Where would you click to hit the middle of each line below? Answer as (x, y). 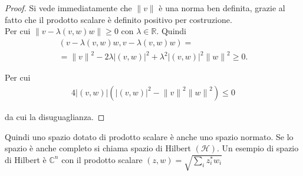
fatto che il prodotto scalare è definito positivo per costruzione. (118, 19)
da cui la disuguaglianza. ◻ (55, 116)
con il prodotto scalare (102, 159)
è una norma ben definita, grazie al (222, 8)
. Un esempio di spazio (258, 148)
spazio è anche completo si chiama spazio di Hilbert (98, 148)
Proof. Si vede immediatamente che (68, 8)
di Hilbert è (26, 159)
